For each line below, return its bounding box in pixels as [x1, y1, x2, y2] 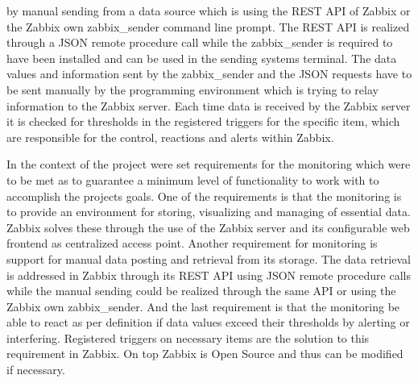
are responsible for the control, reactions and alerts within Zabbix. [6, 128, 334, 145]
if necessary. [6, 361, 65, 378]
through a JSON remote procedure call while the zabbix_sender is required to [6, 34, 393, 51]
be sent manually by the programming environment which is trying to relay [6, 81, 379, 98]
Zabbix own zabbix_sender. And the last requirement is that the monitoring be [6, 298, 400, 314]
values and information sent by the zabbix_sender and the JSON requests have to [6, 65, 412, 82]
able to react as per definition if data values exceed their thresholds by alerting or [6, 314, 410, 331]
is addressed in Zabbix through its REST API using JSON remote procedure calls [6, 266, 411, 283]
